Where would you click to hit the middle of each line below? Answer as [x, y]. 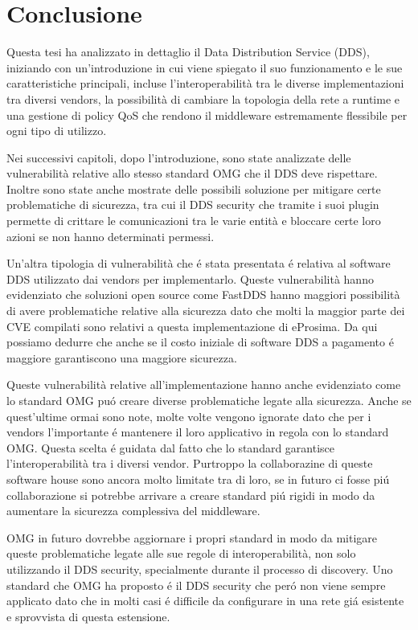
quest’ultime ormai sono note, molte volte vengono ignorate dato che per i [189, 416]
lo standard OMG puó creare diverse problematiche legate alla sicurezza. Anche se [209, 400]
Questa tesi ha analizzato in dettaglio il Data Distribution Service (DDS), [188, 52]
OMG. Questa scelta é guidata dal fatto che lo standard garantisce [171, 447]
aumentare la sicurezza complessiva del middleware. [133, 511]
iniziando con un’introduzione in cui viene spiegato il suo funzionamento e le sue [205, 67]
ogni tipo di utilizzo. [57, 131]
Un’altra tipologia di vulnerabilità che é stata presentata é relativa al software [199, 263]
